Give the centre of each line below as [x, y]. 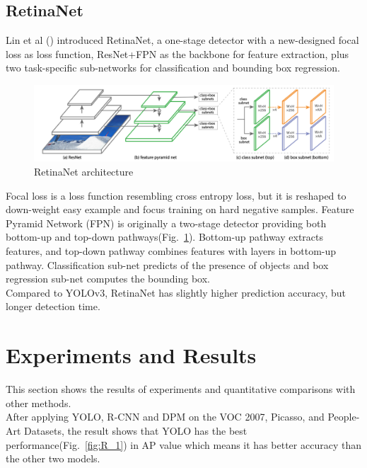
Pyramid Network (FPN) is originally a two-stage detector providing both [166, 223]
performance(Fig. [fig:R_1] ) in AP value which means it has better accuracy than [183, 444]
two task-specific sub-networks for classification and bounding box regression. [173, 68]
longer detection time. [53, 306]
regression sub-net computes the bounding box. [108, 279]
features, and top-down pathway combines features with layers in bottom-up [171, 251]
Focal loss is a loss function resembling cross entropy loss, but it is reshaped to [176, 195]
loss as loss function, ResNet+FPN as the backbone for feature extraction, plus [177, 53]
